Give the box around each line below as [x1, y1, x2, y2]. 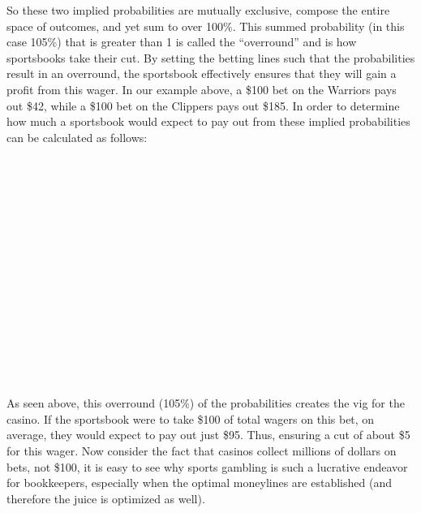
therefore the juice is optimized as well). [6, 489, 205, 507]
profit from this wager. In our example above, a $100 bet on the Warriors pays [6, 80, 397, 97]
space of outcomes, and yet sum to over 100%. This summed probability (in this [6, 17, 405, 34]
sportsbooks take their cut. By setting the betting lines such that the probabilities [6, 49, 415, 66]
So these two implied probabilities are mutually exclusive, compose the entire [6, 2, 390, 18]
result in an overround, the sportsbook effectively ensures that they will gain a [6, 65, 397, 82]
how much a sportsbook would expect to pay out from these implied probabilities [6, 113, 410, 130]
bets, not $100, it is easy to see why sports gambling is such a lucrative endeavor [6, 458, 408, 475]
